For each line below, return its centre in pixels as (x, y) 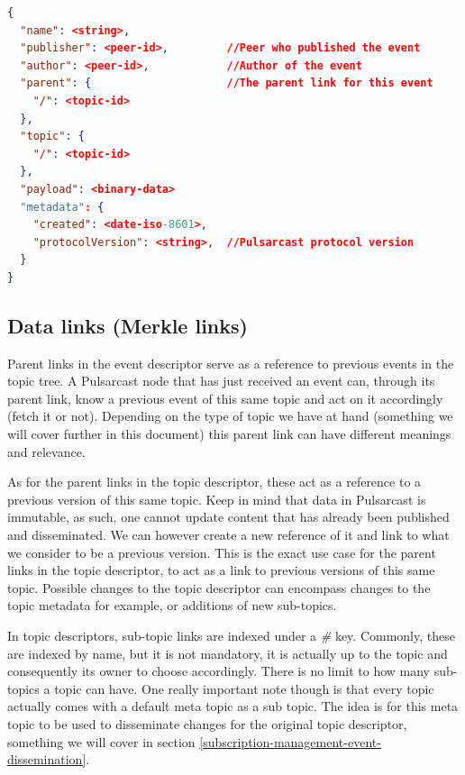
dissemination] (47, 759)
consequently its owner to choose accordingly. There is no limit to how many (219, 671)
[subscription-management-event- (290, 741)
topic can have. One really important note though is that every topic (244, 688)
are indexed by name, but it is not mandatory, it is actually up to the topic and (228, 653)
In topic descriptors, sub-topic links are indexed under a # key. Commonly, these (231, 636)
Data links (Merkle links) (128, 325)
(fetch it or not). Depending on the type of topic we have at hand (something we (230, 416)
